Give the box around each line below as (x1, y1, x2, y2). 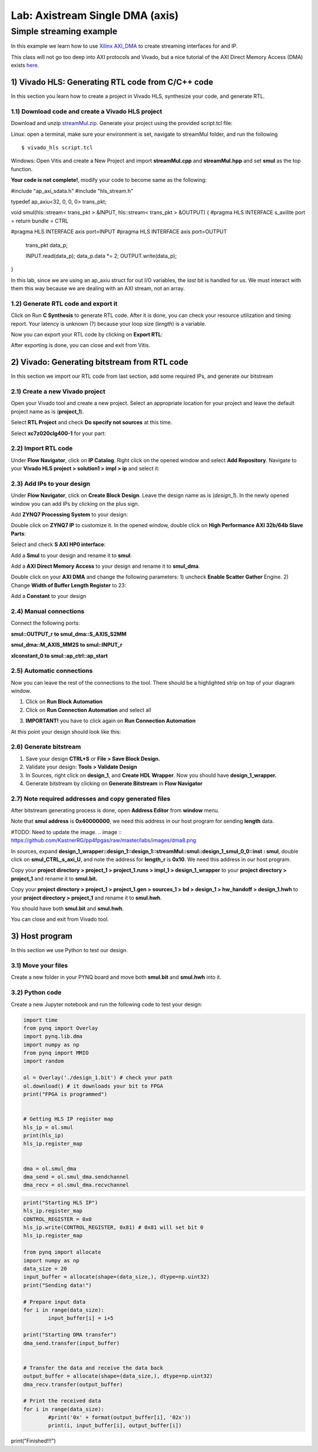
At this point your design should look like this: (11, 728, 121, 735)
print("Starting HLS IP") (23, 1199, 98, 1206)
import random (23, 1058, 64, 1065)
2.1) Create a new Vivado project (11, 387, 105, 395)
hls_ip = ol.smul (23, 1124, 74, 1130)
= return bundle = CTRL (11, 217, 69, 224)
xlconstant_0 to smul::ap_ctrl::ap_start (11, 652, 108, 659)
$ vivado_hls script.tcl (21, 145, 93, 151)
